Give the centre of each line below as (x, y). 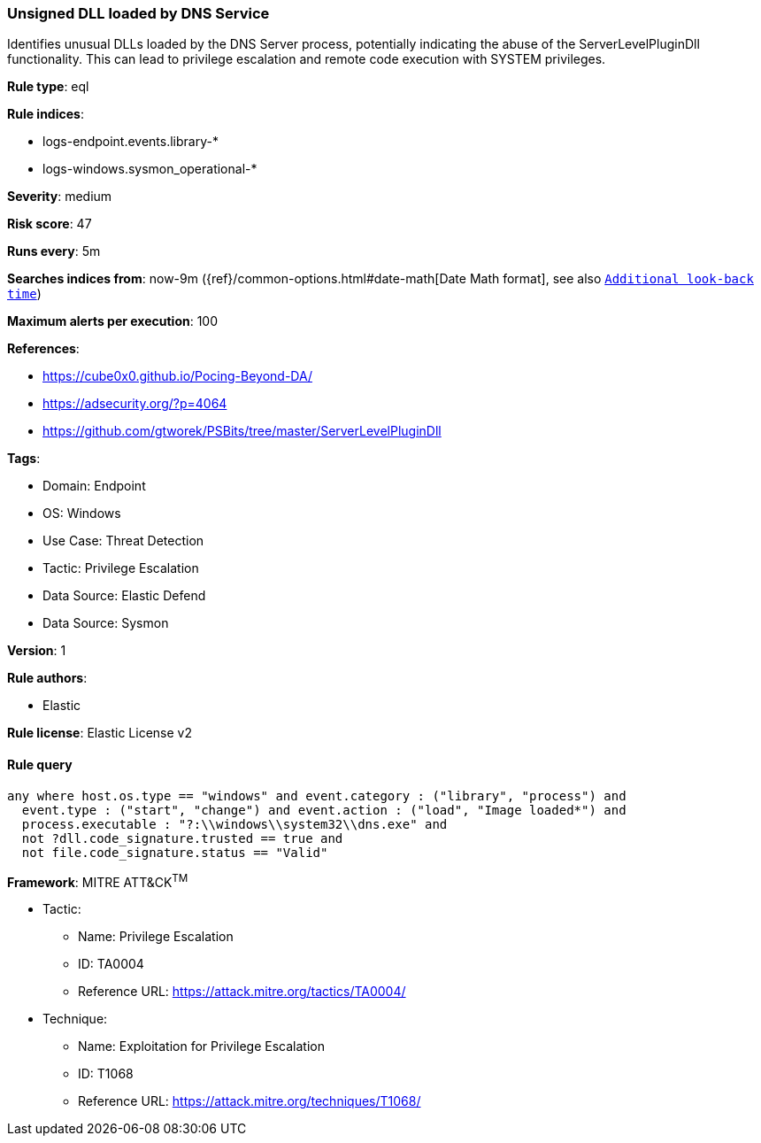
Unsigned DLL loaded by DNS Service (138, 13)
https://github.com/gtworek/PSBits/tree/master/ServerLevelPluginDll (242, 431)
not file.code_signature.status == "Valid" (175, 852)
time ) (24, 294)
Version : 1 (37, 651)
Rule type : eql (48, 87)
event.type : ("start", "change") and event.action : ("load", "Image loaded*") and (324, 810)
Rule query (40, 764)
